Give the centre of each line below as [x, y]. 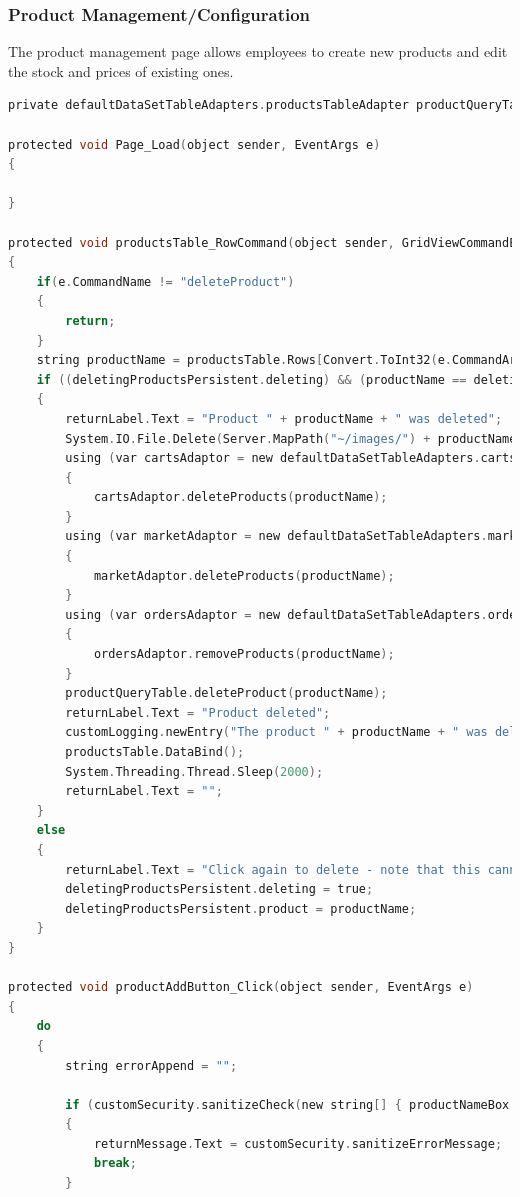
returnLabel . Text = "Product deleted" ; [198, 712]
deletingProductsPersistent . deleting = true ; [219, 889]
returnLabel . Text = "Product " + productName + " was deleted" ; [284, 418]
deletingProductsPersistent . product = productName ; [241, 908]
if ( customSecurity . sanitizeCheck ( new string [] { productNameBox [287, 1104]
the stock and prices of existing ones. [121, 70]
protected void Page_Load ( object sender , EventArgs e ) [194, 144]
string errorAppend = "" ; [151, 1065]
